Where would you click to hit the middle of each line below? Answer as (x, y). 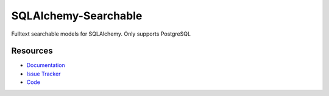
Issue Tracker (44, 74)
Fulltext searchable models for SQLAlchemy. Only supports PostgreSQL (101, 34)
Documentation (46, 65)
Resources (32, 51)
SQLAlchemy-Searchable (77, 16)
